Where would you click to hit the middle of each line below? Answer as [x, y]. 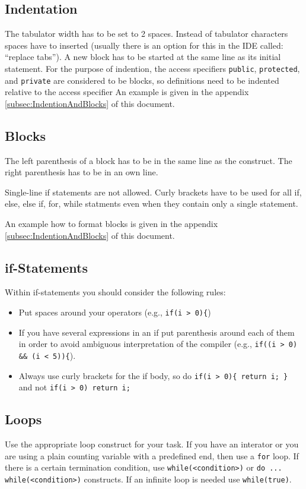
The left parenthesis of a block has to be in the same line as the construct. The [149, 160]
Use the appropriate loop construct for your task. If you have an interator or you [152, 444]
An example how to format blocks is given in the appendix [111, 224]
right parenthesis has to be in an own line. [82, 172]
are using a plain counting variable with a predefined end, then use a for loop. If [152, 455]
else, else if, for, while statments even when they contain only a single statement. [152, 204]
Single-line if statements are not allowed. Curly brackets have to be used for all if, [153, 192]
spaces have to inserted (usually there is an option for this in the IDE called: [144, 45]
